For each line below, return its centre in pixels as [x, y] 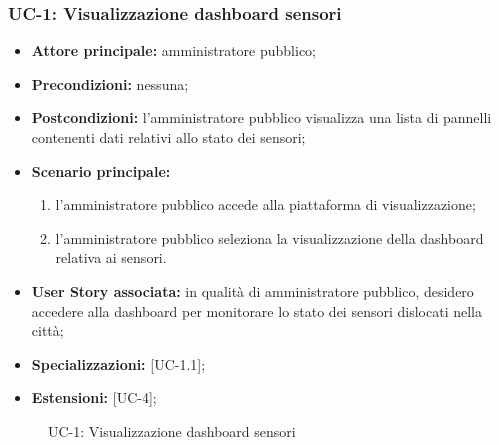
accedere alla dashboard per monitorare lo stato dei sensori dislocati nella [256, 310]
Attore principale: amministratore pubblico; [173, 50]
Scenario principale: [101, 170]
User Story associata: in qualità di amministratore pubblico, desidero [252, 290]
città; [47, 330]
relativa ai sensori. [111, 257]
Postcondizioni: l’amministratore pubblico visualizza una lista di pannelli [261, 117]
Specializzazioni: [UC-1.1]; [118, 363]
